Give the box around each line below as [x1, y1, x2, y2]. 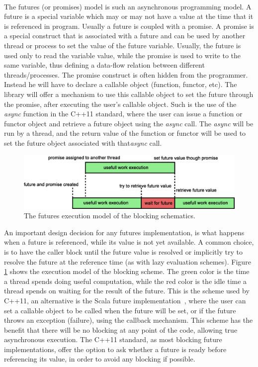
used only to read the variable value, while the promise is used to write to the [4, 50, 241, 60]
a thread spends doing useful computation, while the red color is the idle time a [4, 275, 247, 286]
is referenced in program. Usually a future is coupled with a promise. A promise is [4, 20, 254, 31]
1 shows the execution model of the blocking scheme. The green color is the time [4, 266, 250, 276]
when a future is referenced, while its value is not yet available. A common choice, [4, 237, 254, 247]
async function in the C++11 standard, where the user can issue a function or [4, 108, 243, 119]
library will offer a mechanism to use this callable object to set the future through [4, 89, 254, 99]
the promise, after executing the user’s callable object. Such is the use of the [4, 98, 237, 109]
